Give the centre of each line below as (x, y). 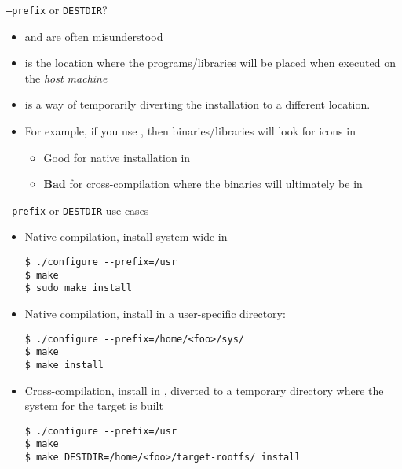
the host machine (66, 78)
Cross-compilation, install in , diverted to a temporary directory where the (204, 390)
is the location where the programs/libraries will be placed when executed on (210, 63)
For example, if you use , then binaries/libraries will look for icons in (190, 131)
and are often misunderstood (94, 36)
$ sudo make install (78, 288)
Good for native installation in (117, 157)
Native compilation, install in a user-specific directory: (155, 314)
